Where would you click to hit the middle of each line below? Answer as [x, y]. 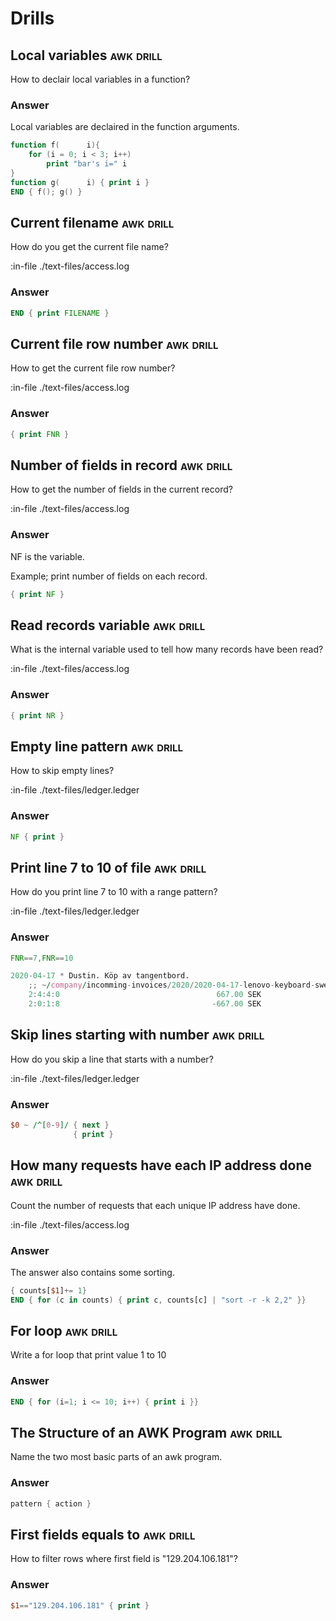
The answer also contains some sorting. [92, 1272]
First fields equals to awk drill [103, 1535]
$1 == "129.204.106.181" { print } [80, 1605]
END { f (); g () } [46, 192]
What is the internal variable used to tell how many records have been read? [167, 649]
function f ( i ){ [55, 145]
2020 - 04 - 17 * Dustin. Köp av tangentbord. [100, 976]
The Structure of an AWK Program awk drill [146, 1433]
